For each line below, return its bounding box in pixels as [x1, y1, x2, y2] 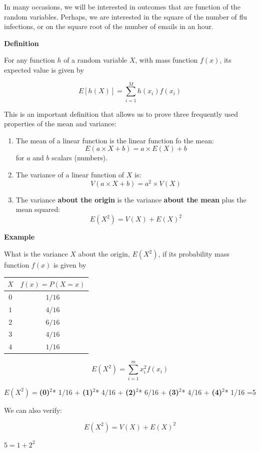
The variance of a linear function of [15, 169, 124, 180]
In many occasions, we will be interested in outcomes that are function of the [4, 2, 240, 12]
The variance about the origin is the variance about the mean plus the [15, 194, 246, 204]
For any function [4, 55, 55, 65]
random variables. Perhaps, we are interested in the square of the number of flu [4, 11, 247, 22]
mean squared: [15, 204, 60, 214]
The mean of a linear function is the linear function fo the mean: [15, 135, 214, 145]
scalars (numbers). [51, 152, 108, 163]
